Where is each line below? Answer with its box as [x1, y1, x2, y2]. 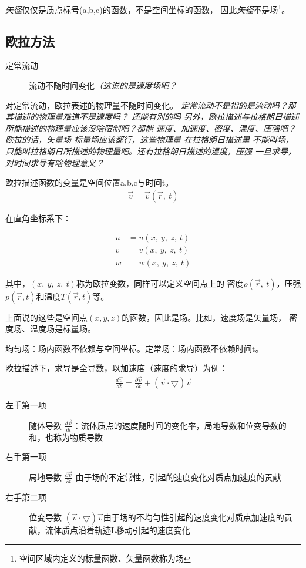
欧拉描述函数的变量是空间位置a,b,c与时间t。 [5, 176, 174, 189]
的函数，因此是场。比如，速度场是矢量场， [122, 311, 287, 323]
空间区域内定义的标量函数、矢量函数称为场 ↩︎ [19, 552, 191, 564]
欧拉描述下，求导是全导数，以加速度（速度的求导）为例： [5, 362, 227, 374]
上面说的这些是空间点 [5, 311, 88, 323]
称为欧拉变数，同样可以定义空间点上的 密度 [76, 277, 244, 289]
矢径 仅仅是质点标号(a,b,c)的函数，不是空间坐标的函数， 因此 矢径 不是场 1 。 [5, 2, 290, 15]
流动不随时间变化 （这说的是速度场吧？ [29, 79, 177, 92]
